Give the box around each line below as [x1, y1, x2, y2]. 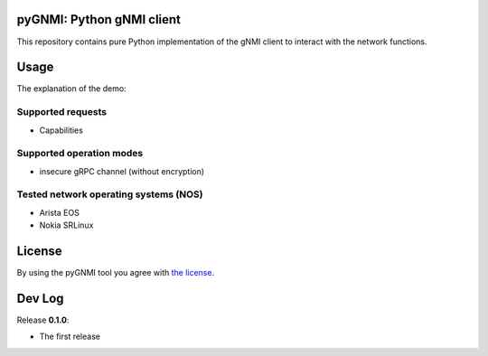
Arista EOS [39, 207, 80, 218]
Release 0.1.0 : [16, 314, 70, 325]
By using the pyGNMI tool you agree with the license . [16, 267, 215, 278]
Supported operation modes [16, 147, 144, 160]
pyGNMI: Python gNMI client [16, 12, 181, 27]
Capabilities [39, 125, 83, 136]
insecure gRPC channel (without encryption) [39, 165, 205, 176]
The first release [39, 331, 101, 342]
